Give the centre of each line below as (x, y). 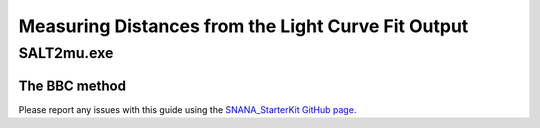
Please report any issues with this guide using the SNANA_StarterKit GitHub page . (187, 109)
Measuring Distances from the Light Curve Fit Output (243, 26)
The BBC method (72, 85)
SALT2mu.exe (66, 53)
